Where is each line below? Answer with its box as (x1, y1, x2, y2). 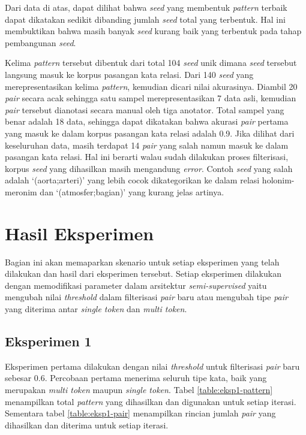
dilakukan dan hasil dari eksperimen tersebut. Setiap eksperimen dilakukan (5, 267, 281, 280)
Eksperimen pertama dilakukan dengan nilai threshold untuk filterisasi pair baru (5, 360, 300, 372)
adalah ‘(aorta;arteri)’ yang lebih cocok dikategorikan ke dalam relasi (5, 174, 260, 186)
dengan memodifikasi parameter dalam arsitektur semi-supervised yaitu (5, 279, 267, 291)
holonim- (262, 174, 295, 186)
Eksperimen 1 (5, 331, 92, 350)
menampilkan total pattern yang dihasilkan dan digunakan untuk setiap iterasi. (5, 395, 296, 407)
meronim (5, 185, 37, 198)
